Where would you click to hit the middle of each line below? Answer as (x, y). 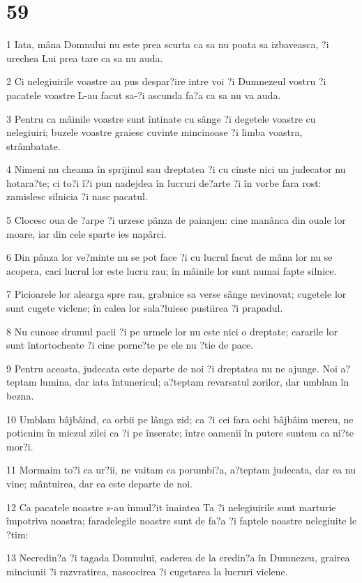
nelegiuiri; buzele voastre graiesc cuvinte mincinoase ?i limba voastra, (154, 132)
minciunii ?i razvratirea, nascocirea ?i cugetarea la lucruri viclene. (147, 571)
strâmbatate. (33, 145)
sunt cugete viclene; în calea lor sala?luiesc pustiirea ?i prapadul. (145, 308)
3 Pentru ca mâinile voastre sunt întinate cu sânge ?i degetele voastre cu (161, 118)
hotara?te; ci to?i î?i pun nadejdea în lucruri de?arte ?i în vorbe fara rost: (164, 182)
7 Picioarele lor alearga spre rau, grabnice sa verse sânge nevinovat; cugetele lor (176, 294)
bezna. (20, 395)
